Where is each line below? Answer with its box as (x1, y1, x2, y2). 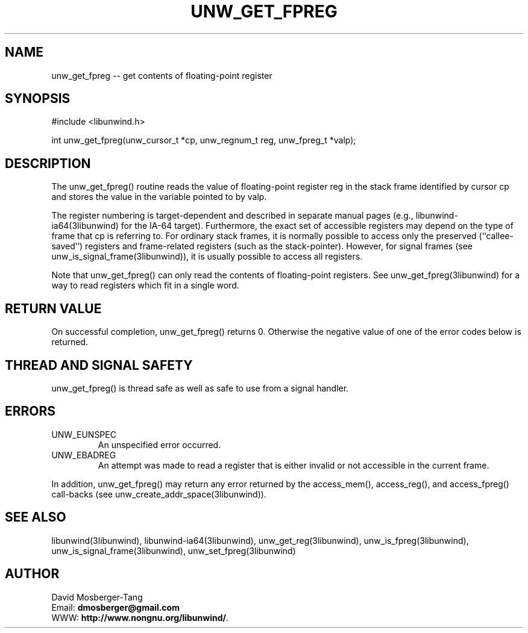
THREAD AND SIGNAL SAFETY (5, 357, 193, 373)
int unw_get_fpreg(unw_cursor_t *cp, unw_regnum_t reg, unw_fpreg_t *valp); (51, 135, 356, 146)
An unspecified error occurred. (98, 439, 221, 450)
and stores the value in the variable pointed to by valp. (51, 192, 267, 202)
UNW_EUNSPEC (51, 429, 116, 440)
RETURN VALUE (5, 301, 102, 316)
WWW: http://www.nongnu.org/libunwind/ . (51, 612, 229, 623)
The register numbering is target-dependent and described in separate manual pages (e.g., (51, 210, 413, 221)
